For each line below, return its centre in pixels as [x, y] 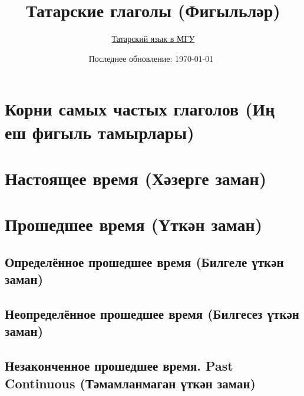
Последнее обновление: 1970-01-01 [151, 58]
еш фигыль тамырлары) [100, 132]
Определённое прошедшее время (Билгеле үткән [144, 261]
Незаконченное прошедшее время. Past [119, 366]
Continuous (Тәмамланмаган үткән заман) [130, 383]
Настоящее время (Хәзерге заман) [136, 178]
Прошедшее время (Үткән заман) [134, 224]
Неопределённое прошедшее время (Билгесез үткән [152, 313]
